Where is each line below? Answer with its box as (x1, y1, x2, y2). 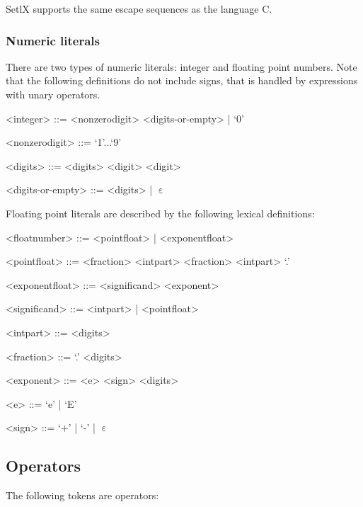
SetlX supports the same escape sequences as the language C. (6, 1, 272, 16)
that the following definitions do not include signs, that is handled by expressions (6, 73, 358, 88)
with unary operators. (6, 87, 100, 101)
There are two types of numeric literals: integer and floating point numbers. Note (6, 59, 357, 74)
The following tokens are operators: (6, 488, 159, 503)
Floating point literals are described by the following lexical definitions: (6, 205, 315, 220)
